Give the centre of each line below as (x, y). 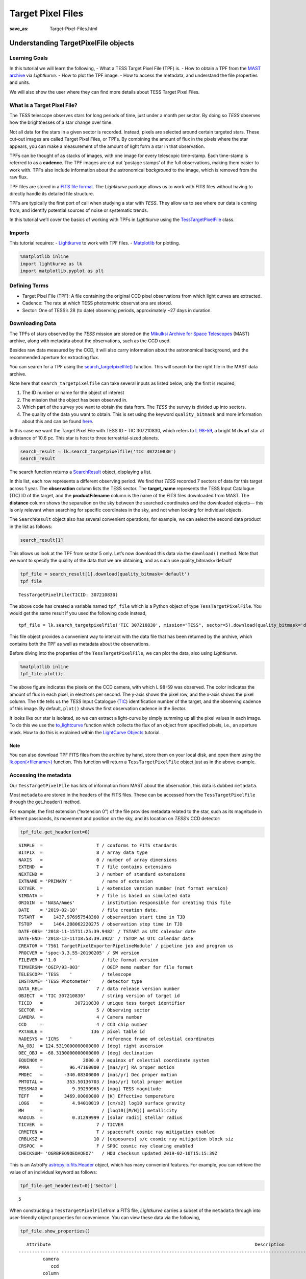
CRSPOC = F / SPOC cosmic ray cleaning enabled (106, 1146)
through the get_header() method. (45, 802)
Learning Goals (29, 58)
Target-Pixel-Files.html (74, 29)
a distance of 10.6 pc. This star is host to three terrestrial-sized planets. (84, 438)
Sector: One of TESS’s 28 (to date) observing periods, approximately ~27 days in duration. (117, 310)
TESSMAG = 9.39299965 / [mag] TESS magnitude (90, 1089)
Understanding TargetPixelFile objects (72, 43)
